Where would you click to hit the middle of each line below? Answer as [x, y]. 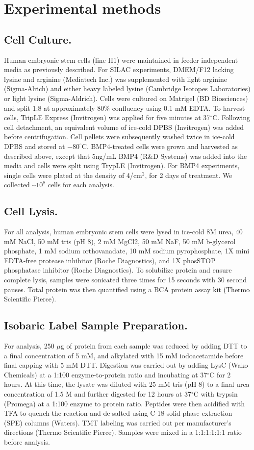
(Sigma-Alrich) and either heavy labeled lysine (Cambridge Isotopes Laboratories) [127, 88]
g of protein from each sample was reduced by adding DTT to [154, 346]
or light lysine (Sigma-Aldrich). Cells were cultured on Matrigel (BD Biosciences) [126, 98]
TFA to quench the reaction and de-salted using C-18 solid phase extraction [118, 413]
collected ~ [20, 185]
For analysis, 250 [29, 346]
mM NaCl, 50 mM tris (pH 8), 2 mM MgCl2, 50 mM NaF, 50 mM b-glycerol [120, 241]
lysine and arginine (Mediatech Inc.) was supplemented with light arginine [115, 79]
